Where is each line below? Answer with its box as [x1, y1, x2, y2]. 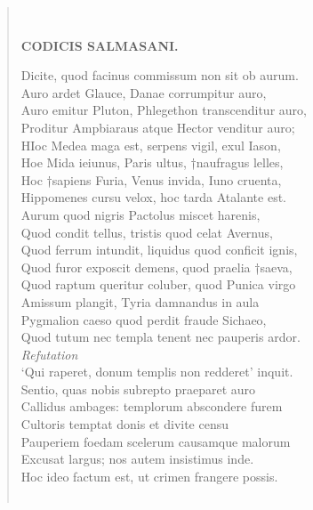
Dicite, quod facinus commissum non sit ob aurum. [20, 66, 299, 85]
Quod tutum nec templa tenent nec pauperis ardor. [20, 328, 301, 346]
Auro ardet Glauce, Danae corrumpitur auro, [20, 83, 267, 101]
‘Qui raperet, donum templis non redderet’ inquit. [20, 362, 293, 381]
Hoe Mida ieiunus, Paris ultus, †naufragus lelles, [20, 153, 284, 172]
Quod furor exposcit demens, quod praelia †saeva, [20, 257, 293, 276]
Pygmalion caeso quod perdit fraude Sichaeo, [20, 310, 267, 328]
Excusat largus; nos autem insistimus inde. [20, 449, 254, 468]
